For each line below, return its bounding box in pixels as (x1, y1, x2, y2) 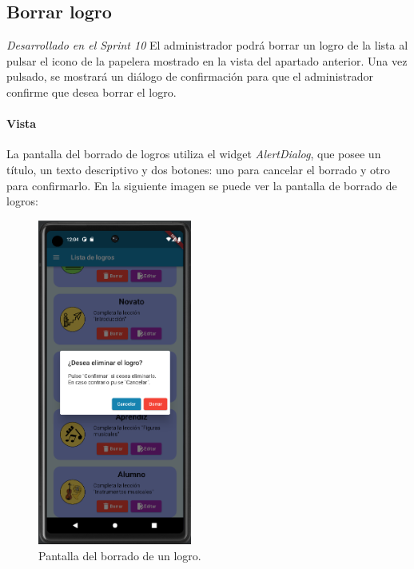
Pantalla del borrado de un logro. (38, 547, 201, 563)
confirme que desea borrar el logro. (6, 83, 177, 100)
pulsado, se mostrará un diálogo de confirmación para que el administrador (6, 68, 374, 85)
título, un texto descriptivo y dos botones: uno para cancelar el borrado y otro (6, 161, 391, 177)
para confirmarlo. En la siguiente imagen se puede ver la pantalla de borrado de (6, 177, 397, 193)
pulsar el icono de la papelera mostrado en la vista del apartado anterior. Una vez (6, 52, 408, 69)
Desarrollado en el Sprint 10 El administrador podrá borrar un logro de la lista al (6, 37, 408, 54)
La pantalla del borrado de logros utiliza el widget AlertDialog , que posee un (6, 145, 381, 162)
